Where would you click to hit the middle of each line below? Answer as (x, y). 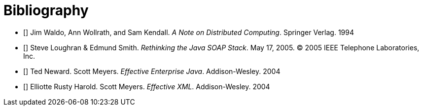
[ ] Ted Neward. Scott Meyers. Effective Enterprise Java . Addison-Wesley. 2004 (152, 71)
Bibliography (46, 10)
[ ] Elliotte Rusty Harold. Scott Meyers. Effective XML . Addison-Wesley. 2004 (147, 86)
